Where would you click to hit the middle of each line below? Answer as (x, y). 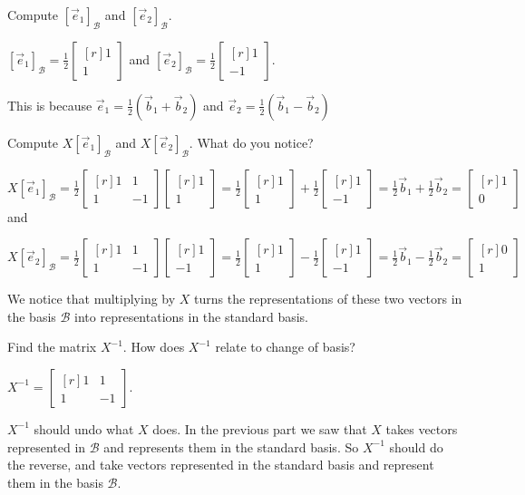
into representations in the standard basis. (192, 316)
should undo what (84, 428)
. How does (154, 347)
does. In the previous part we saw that (260, 428)
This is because (50, 105)
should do (416, 446)
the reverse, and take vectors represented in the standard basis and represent (221, 465)
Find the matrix (52, 347)
